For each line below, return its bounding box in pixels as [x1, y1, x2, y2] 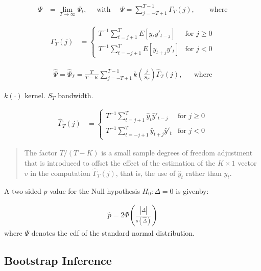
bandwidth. [58, 89, 93, 100]
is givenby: [176, 185, 209, 196]
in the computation [30, 167, 90, 178]
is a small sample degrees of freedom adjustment [101, 147, 253, 158]
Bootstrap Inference [4, 253, 112, 268]
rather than [185, 167, 222, 178]
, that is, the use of [115, 167, 176, 178]
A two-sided [4, 185, 41, 196]
